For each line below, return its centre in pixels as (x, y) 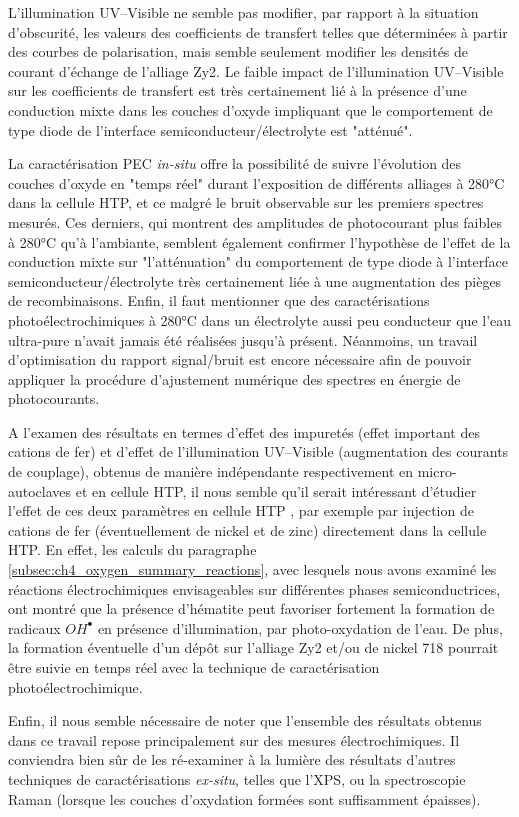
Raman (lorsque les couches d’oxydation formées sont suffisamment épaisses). (244, 798)
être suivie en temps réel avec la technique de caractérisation (194, 667)
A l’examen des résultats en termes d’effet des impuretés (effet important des (244, 431)
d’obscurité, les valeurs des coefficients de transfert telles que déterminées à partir (258, 31)
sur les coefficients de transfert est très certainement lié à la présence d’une (237, 90)
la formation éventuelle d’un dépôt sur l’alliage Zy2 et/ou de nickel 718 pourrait (253, 647)
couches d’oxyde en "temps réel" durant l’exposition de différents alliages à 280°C (256, 182)
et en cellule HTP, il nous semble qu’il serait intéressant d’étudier (276, 490)
